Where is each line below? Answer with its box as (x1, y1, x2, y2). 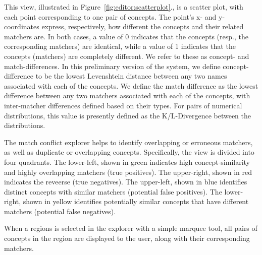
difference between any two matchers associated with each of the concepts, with (4, 90, 250, 101)
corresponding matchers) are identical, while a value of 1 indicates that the (4, 41, 236, 51)
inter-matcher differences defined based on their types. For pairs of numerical (4, 100, 242, 110)
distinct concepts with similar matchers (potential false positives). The (4, 186, 222, 197)
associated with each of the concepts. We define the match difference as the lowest (4, 80, 258, 91)
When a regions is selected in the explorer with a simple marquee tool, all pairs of (4, 223, 257, 233)
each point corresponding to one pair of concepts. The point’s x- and (4, 11, 217, 22)
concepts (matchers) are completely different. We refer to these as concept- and (4, 50, 249, 61)
